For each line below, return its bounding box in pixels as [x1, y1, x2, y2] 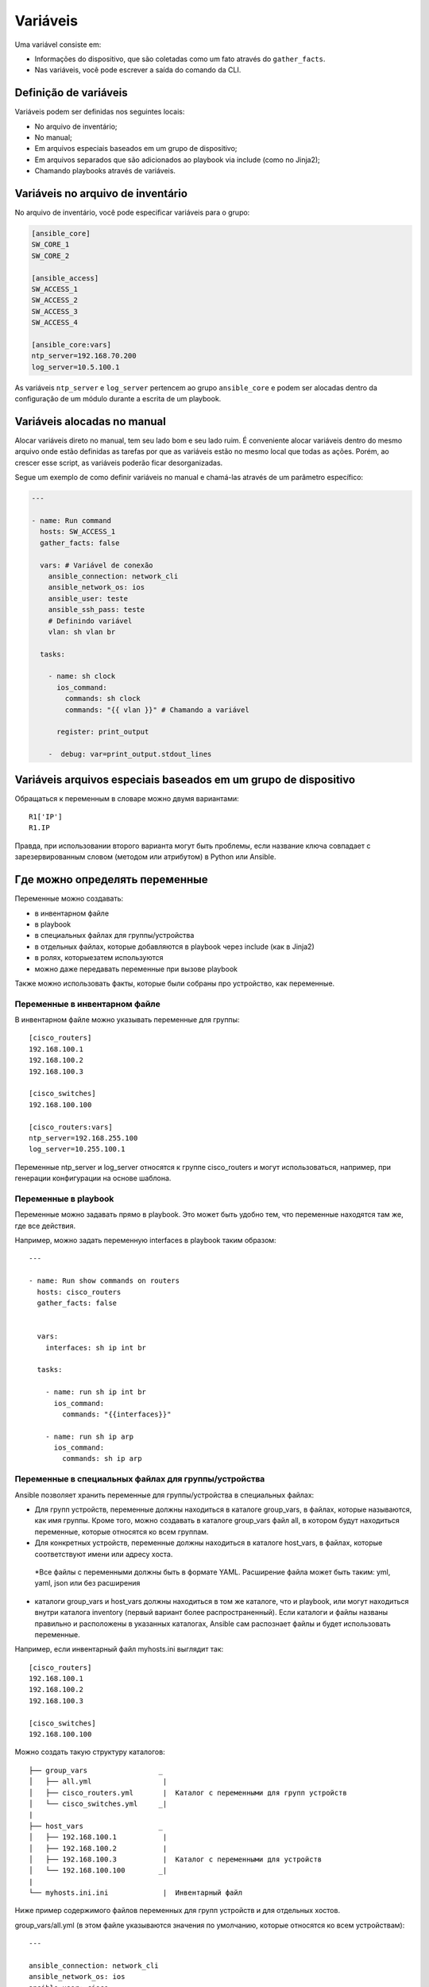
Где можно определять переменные [14, 873, 208, 886]
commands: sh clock [64, 694, 141, 703]
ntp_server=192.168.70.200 [31, 351, 137, 361]
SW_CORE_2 [31, 251, 70, 260]
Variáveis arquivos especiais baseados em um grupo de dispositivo [14, 773, 356, 786]
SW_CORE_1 [31, 240, 70, 250]
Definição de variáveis [14, 86, 128, 99]
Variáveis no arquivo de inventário [14, 187, 188, 200]
